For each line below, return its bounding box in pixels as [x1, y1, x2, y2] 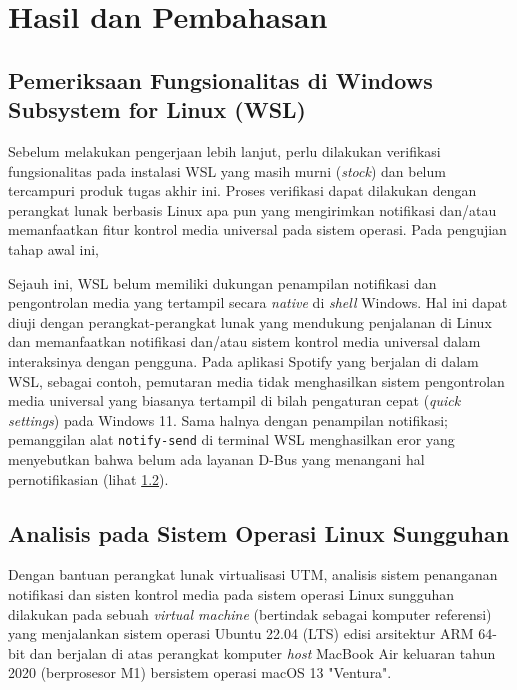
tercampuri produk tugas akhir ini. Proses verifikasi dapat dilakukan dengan [8, 180, 477, 201]
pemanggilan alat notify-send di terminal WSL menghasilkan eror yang [8, 429, 455, 450]
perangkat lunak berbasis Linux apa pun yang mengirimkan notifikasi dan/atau [8, 199, 497, 220]
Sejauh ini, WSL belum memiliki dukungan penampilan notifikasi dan [8, 272, 437, 293]
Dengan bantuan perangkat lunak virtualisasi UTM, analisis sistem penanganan [8, 564, 498, 585]
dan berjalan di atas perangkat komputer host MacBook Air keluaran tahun [29, 642, 496, 663]
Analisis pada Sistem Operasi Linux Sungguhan [8, 517, 510, 548]
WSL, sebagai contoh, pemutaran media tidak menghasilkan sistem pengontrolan [8, 370, 505, 391]
